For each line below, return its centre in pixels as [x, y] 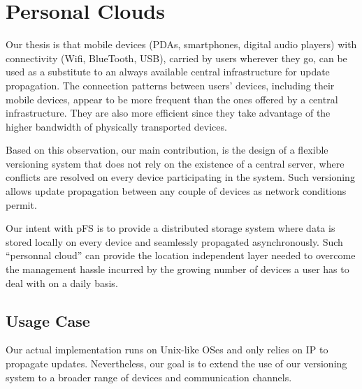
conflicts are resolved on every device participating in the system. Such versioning [180, 177]
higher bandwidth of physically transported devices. [116, 126]
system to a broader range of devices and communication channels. [149, 377]
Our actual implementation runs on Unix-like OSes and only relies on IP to [167, 350]
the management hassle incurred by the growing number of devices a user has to [178, 269]
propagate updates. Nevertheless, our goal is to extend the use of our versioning [176, 364]
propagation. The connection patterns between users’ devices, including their [170, 85]
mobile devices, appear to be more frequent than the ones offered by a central [172, 99]
